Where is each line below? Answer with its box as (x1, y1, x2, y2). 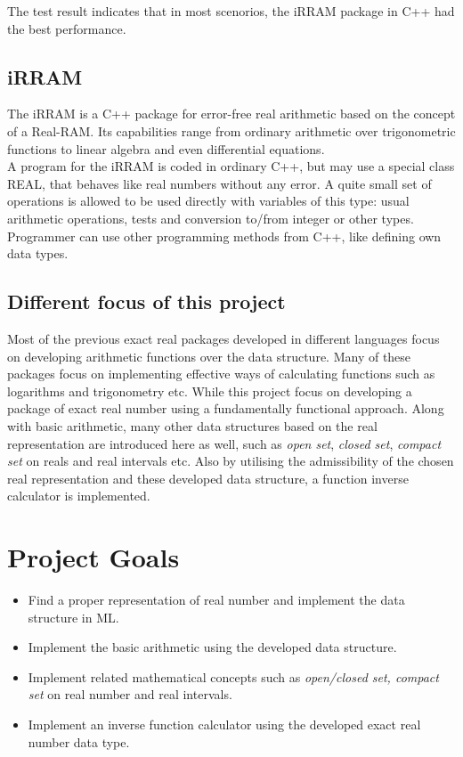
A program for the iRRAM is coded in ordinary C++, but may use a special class (7, 157, 455, 175)
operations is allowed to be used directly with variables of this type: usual (7, 191, 410, 210)
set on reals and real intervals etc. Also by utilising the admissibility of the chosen (7, 452, 454, 470)
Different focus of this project (7, 288, 286, 315)
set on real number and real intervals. (28, 685, 232, 704)
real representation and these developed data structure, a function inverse (7, 468, 409, 487)
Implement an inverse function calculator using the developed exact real (28, 714, 421, 733)
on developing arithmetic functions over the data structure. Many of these (7, 346, 411, 365)
